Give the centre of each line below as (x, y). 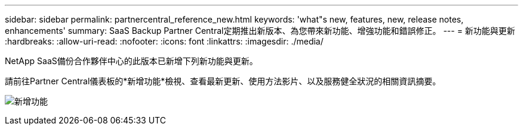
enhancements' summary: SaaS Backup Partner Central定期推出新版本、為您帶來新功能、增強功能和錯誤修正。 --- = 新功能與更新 (260, 31)
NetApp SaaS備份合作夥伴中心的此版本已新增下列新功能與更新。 (131, 61)
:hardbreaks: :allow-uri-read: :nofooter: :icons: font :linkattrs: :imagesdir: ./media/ (164, 41)
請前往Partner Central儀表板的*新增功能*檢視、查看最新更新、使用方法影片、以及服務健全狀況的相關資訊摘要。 (223, 81)
